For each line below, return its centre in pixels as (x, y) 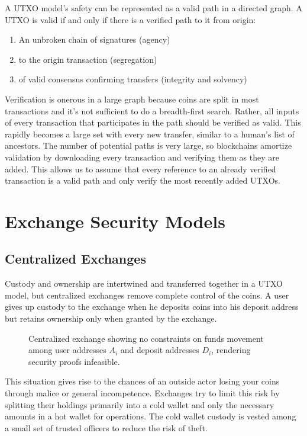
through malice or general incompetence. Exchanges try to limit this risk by (142, 393)
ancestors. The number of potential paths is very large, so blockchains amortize (148, 145)
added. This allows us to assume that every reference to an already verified (140, 169)
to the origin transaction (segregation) (88, 59)
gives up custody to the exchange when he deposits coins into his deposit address (152, 307)
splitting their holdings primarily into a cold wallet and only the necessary (140, 404)
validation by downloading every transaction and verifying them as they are (142, 157)
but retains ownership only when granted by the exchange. (111, 318)
